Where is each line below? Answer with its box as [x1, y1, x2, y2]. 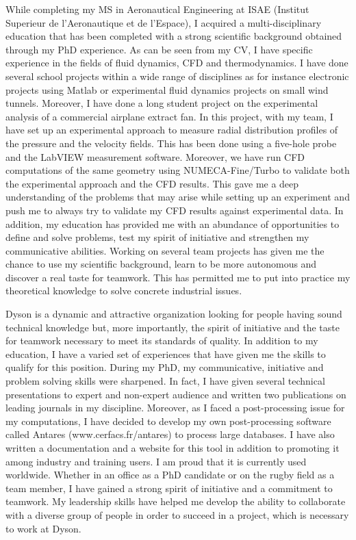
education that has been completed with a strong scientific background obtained [5, 29, 342, 43]
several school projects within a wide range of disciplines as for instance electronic [5, 68, 349, 83]
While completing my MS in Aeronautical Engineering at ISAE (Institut [5, 2, 309, 16]
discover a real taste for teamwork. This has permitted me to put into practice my [5, 270, 351, 284]
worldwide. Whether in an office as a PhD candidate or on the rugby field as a [5, 467, 335, 482]
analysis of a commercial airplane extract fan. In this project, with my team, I [5, 109, 333, 123]
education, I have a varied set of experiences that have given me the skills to [5, 346, 326, 361]
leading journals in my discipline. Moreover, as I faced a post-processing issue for [5, 400, 345, 415]
